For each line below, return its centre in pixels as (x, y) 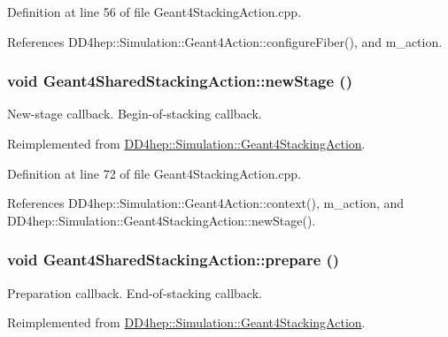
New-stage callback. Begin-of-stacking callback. (135, 114)
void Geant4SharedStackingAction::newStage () (180, 81)
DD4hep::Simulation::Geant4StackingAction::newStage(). (162, 220)
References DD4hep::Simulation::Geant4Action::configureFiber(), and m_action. (225, 41)
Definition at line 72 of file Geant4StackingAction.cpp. (154, 173)
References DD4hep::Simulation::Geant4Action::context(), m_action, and (206, 203)
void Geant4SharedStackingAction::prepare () (174, 260)
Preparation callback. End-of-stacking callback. (135, 292)
